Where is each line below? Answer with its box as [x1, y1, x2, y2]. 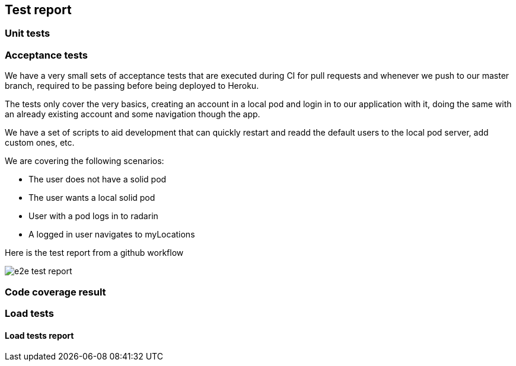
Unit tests [5, 27, 50, 40]
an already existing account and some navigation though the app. [5, 109, 260, 120]
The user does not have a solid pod [28, 174, 167, 185]
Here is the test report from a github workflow [5, 248, 184, 258]
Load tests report [5, 330, 74, 341]
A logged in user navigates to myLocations [28, 229, 195, 240]
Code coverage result [5, 285, 106, 298]
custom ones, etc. [5, 137, 75, 148]
